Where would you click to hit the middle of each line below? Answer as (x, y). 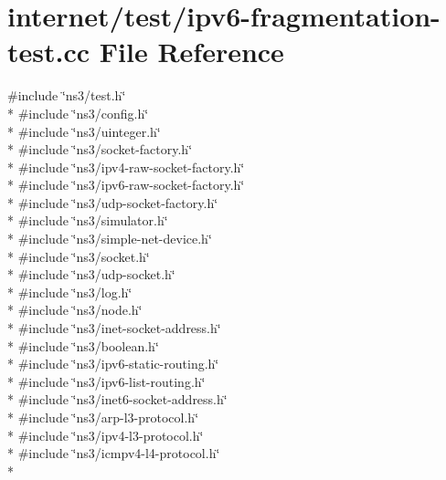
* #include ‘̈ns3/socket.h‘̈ (79, 256)
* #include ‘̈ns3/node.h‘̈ (75, 310)
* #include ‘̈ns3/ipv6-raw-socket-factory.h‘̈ (126, 185)
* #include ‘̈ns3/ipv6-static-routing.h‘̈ (113, 364)
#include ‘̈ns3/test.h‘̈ (67, 95)
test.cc (49, 52)
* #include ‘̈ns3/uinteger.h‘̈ (84, 131)
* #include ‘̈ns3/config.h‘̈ (78, 113)
